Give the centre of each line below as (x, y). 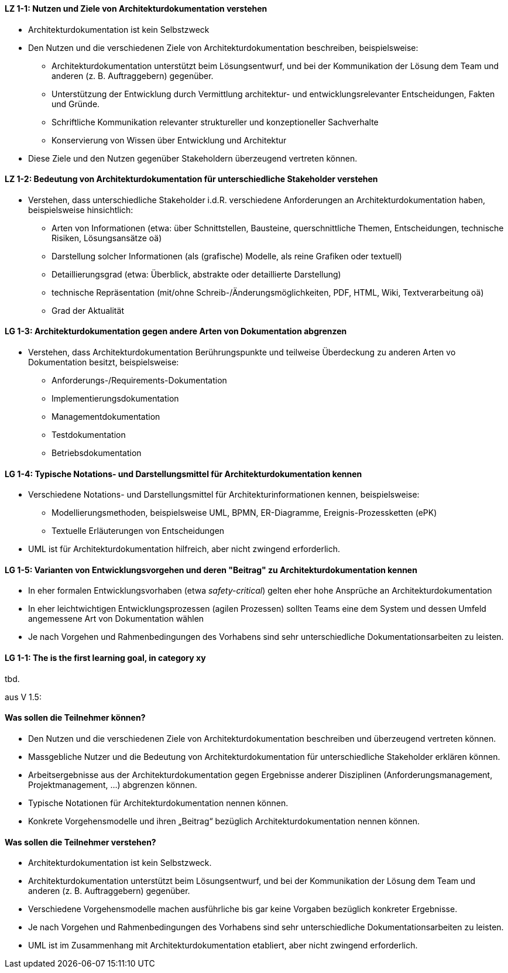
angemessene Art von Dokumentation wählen (116, 619)
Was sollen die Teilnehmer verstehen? (80, 842)
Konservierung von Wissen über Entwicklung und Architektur (169, 140)
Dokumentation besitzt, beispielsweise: (104, 362)
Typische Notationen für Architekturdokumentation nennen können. (158, 803)
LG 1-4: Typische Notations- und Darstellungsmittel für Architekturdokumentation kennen (183, 474)
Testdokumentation (89, 435)
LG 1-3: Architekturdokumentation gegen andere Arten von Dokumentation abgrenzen (176, 331)
